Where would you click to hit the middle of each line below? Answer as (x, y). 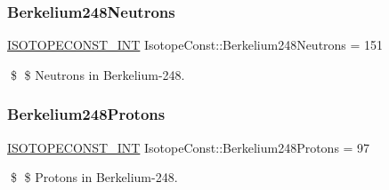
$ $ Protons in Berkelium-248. (94, 177)
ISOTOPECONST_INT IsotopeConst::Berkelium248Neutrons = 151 (195, 45)
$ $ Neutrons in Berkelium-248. (97, 74)
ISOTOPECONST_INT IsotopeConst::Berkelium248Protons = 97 (189, 147)
